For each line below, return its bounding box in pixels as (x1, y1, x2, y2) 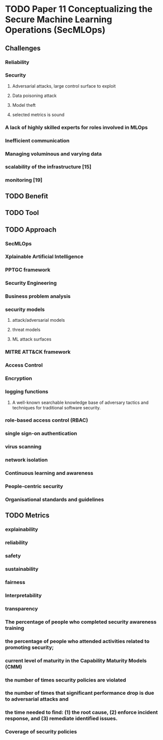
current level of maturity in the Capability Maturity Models (5, 657, 147, 664)
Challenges (5, 44, 41, 52)
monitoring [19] (5, 177, 43, 184)
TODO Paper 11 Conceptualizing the (5, 3, 153, 15)
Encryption (5, 375, 32, 382)
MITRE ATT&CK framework (5, 348, 71, 355)
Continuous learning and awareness (5, 470, 93, 477)
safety (5, 553, 21, 559)
